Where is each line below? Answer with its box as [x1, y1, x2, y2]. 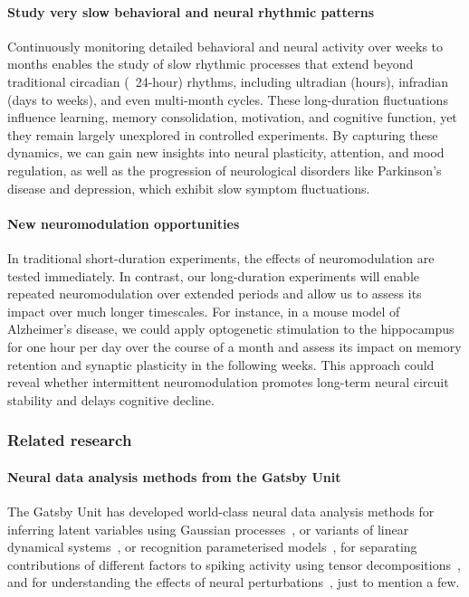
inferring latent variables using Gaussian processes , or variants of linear [7, 519, 409, 538]
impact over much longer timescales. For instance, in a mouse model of [7, 301, 400, 320]
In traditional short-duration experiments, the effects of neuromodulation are [7, 248, 435, 267]
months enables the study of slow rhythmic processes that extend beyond [7, 54, 414, 73]
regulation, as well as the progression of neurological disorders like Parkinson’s [7, 160, 442, 179]
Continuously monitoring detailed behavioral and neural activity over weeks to [7, 36, 444, 55]
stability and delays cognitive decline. [7, 390, 215, 409]
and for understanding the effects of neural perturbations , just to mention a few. [7, 573, 460, 592]
